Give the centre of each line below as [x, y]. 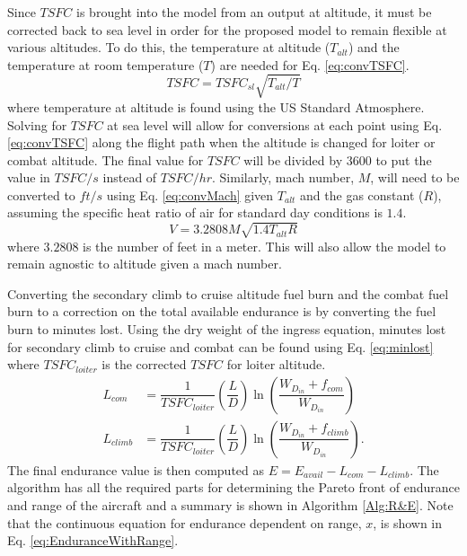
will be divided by [293, 159]
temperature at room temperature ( [106, 64]
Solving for [37, 124]
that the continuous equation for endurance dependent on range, [185, 522]
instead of [130, 177]
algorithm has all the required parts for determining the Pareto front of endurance [233, 487]
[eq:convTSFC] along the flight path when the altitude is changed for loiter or [221, 142]
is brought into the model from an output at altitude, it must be [254, 12]
